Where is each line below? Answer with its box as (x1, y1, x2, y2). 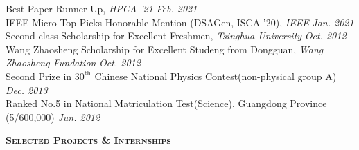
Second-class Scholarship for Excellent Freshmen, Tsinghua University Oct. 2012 (6, 28, 347, 43)
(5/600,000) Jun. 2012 (6, 109, 100, 124)
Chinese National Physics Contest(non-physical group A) (94, 68, 337, 83)
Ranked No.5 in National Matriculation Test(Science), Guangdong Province (6, 96, 327, 111)
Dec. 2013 (6, 82, 48, 97)
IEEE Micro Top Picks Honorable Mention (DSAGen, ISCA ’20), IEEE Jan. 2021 (6, 15, 354, 29)
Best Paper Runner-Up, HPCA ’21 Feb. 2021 (6, 1, 198, 15)
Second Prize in (6, 68, 72, 83)
